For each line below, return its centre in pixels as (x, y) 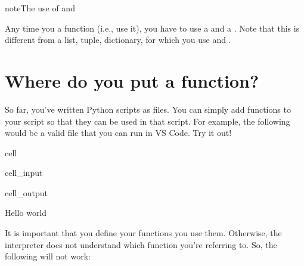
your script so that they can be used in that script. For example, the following (148, 121)
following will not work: (48, 256)
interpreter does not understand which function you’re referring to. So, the (141, 244)
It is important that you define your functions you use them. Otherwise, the (143, 233)
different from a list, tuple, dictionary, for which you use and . (118, 40)
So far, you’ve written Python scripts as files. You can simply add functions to (148, 109)
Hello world (26, 213)
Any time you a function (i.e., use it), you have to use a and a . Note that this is (152, 28)
